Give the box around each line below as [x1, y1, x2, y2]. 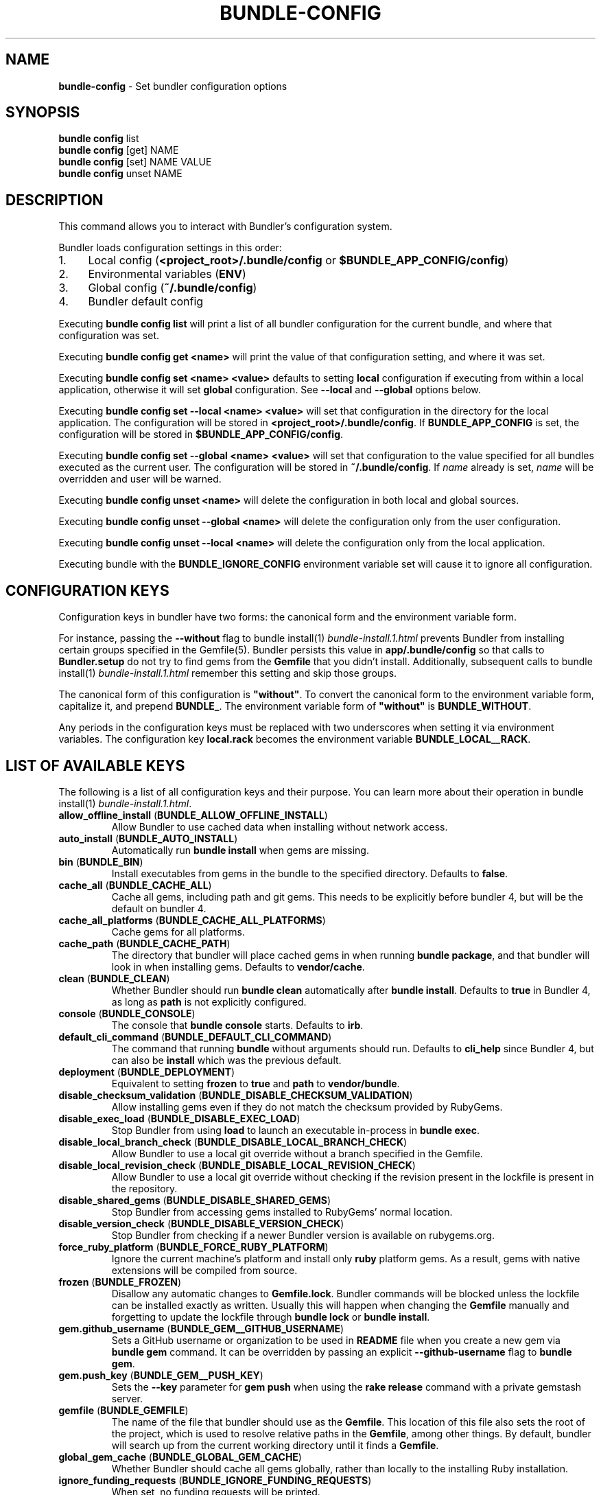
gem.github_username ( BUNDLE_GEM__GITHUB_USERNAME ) [58, 1322, 344, 1334]
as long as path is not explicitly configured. [111, 995, 307, 1008]
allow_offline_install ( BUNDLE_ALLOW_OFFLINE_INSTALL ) [58, 809, 328, 821]
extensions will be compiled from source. [111, 1264, 298, 1276]
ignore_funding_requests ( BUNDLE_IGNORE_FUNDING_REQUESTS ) [58, 1474, 372, 1486]
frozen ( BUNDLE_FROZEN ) [58, 1275, 182, 1288]
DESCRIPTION [5, 191, 104, 209]
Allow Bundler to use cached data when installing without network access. [111, 820, 448, 833]
